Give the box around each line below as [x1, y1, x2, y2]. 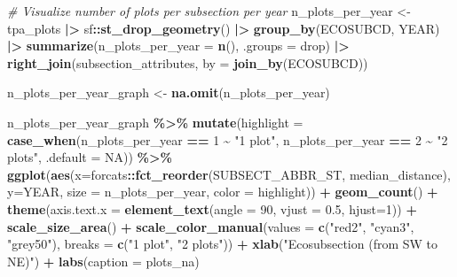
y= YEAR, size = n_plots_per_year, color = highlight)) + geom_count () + [7, 182, 438, 201]
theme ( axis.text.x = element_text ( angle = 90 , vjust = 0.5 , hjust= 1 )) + [7, 199, 417, 218]
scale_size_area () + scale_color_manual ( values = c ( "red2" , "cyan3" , [7, 217, 414, 235]
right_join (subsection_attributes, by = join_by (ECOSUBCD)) [7, 53, 368, 72]
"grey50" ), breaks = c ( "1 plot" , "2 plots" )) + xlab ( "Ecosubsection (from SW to [7, 235, 438, 253]
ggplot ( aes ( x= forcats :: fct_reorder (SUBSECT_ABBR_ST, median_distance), [7, 165, 451, 183]
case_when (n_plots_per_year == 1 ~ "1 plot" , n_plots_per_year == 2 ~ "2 [7, 130, 448, 149]
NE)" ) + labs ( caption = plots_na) [7, 251, 200, 270]
